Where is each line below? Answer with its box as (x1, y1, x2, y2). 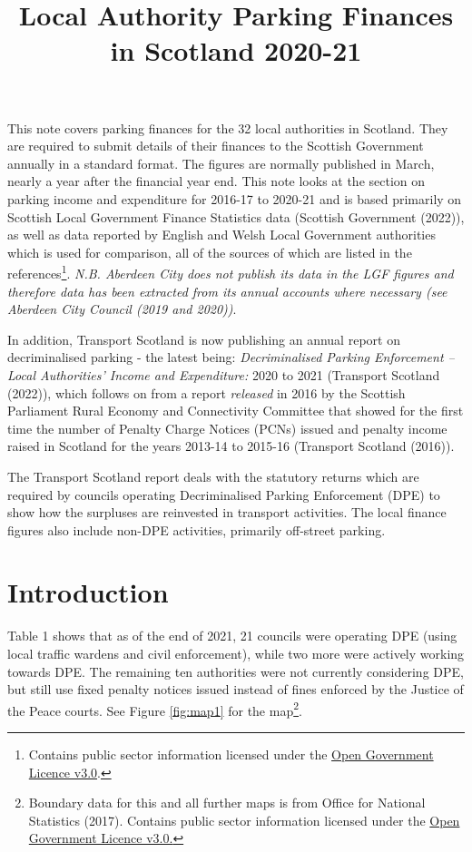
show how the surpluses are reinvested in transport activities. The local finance (7, 503, 447, 522)
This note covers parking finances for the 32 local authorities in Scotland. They (7, 118, 448, 137)
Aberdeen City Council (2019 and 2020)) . (7, 299, 237, 318)
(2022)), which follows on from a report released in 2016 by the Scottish (7, 383, 406, 402)
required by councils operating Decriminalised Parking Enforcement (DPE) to (7, 485, 440, 504)
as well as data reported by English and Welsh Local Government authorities (7, 225, 436, 244)
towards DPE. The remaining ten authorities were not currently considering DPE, (7, 661, 464, 681)
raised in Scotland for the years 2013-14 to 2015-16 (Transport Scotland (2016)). (7, 436, 455, 455)
